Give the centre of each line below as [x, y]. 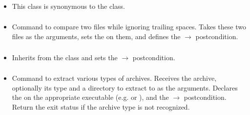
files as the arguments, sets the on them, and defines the [96, 36]
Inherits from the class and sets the [65, 57]
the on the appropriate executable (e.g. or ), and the [90, 97]
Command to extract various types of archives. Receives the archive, [114, 78]
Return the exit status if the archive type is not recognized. [101, 106]
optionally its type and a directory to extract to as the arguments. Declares [125, 87]
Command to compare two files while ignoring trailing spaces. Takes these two [129, 27]
